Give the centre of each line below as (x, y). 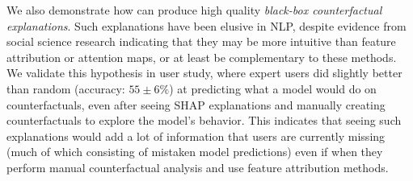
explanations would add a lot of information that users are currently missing (196, 136)
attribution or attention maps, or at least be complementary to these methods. (202, 57)
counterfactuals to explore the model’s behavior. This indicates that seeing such (204, 120)
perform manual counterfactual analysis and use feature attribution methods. (198, 167)
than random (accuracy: (66, 88)
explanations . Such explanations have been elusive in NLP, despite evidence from (206, 25)
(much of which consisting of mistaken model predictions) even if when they (195, 152)
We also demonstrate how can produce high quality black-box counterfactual (194, 10)
